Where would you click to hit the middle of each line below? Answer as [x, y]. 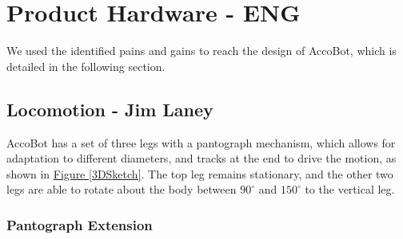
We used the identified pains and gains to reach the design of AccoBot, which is [201, 51]
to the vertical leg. [350, 189]
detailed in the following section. [86, 66]
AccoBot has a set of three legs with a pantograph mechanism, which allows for [201, 142]
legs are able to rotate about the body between [122, 189]
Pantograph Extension [80, 224]
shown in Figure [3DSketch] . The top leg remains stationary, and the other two [200, 173]
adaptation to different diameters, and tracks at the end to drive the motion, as [201, 158]
